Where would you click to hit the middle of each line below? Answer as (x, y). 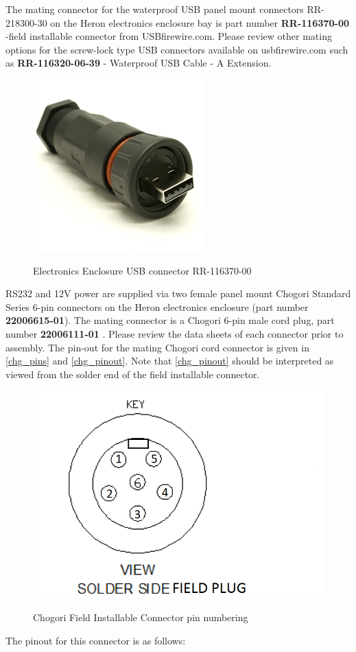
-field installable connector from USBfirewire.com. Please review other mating (169, 36)
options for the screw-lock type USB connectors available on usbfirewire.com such (177, 49)
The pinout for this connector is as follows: (96, 640)
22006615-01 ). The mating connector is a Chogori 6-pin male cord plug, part (170, 320)
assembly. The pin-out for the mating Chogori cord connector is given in (157, 347)
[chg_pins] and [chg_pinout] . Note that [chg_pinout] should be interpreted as (170, 361)
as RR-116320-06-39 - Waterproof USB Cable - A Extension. (139, 63)
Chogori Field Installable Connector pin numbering (141, 617)
